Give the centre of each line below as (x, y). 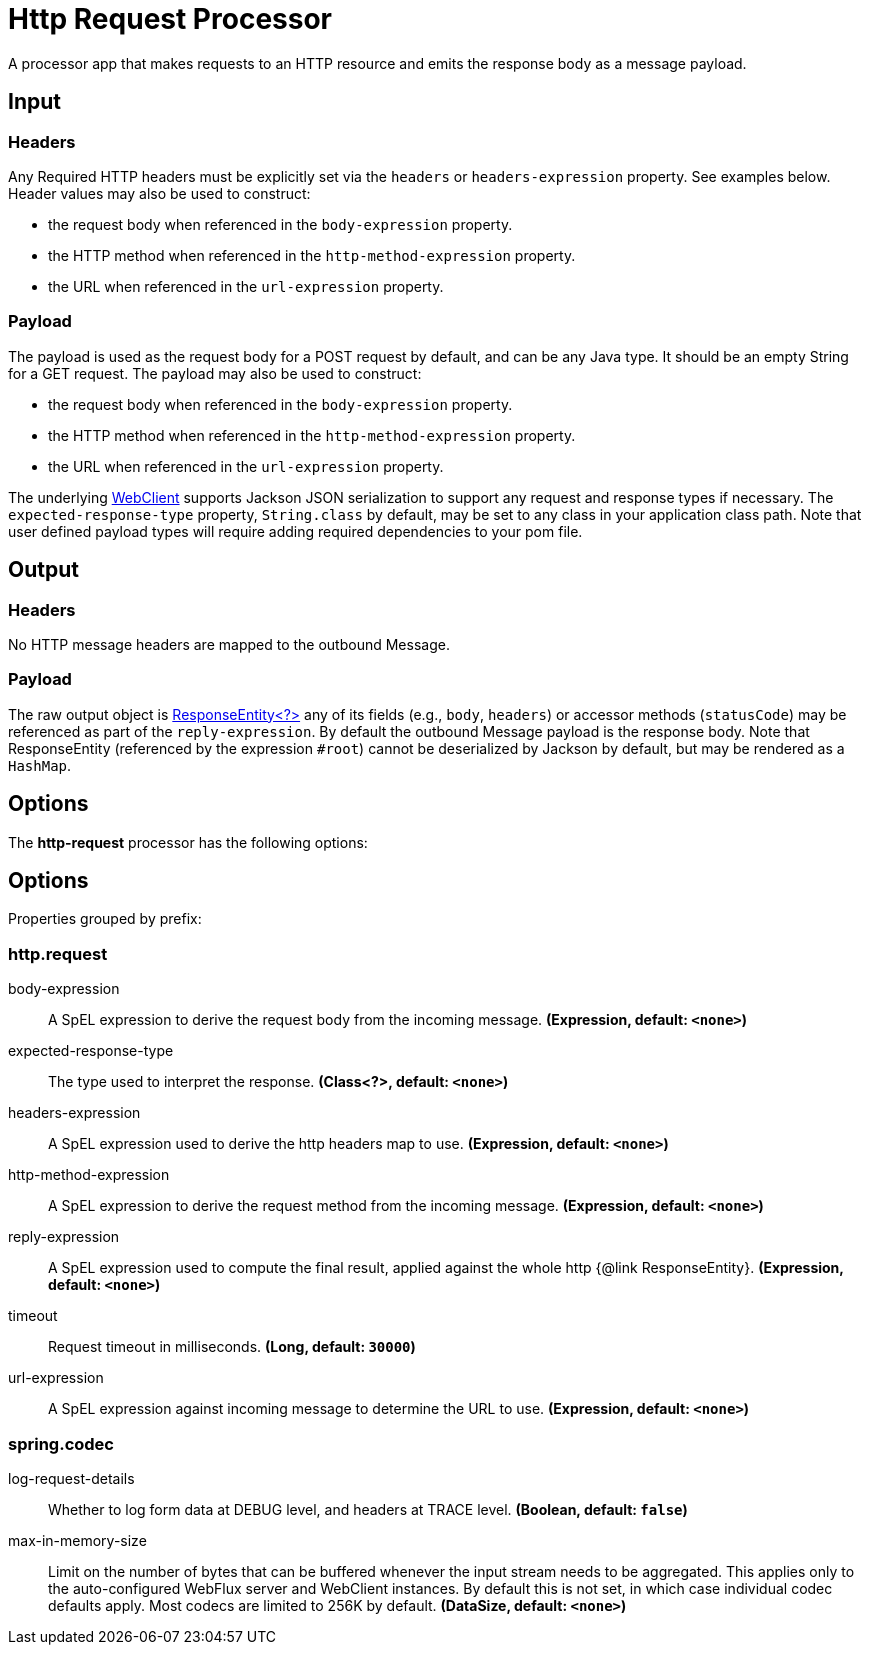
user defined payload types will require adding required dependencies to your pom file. (295, 531)
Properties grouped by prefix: (105, 919)
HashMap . (40, 765)
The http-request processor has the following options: (188, 842)
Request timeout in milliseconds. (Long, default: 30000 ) (232, 1347)
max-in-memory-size (77, 1540)
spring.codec (61, 1443)
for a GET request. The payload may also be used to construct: (215, 373)
